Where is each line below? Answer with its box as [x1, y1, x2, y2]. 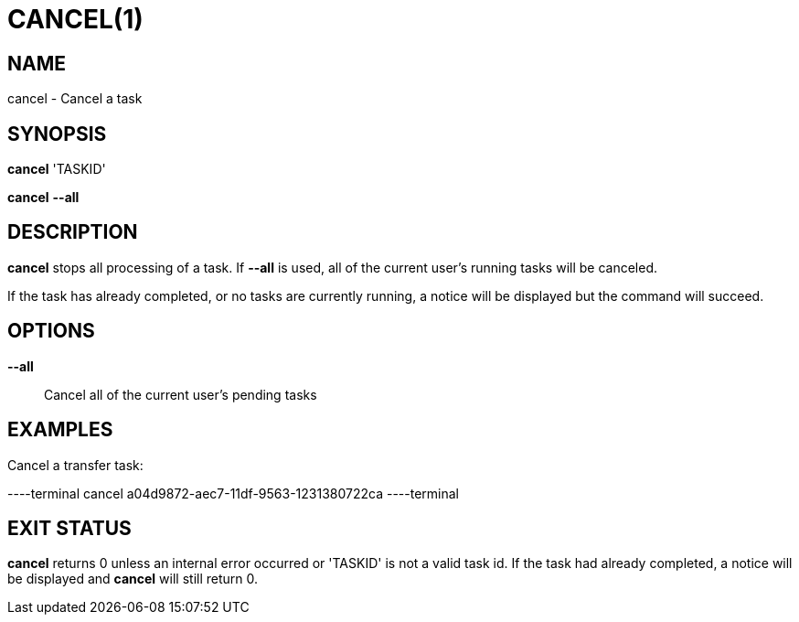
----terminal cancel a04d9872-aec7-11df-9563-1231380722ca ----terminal [7, 485, 460, 501]
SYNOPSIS [7, 122, 107, 145]
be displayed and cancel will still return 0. [7, 571, 259, 587]
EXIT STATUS [7, 516, 132, 540]
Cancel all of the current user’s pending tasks [44, 386, 317, 402]
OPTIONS [7, 319, 95, 343]
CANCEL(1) [7, 4, 144, 35]
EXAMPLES [7, 418, 113, 442]
